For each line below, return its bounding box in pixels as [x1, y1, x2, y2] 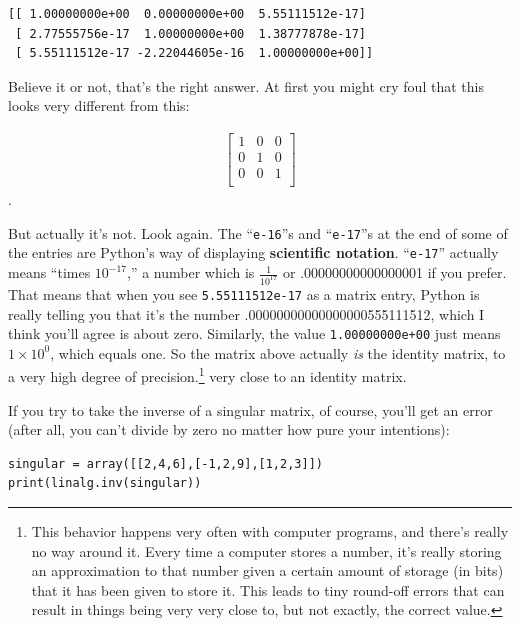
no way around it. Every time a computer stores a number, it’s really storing [31, 540, 502, 561]
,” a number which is [127, 262, 255, 283]
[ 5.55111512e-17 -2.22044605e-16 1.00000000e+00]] [15, 46, 374, 61]
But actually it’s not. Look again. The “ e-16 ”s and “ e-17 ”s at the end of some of [8, 222, 508, 243]
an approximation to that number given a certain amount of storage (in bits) [31, 560, 504, 581]
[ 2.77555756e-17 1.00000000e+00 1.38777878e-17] [15, 26, 366, 41]
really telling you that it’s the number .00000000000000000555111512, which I [8, 303, 485, 324]
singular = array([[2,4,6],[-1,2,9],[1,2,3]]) [8, 456, 323, 471]
